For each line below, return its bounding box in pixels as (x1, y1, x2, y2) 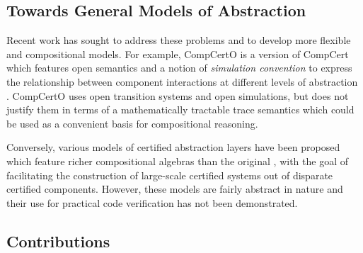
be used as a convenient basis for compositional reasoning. (6, 116, 258, 130)
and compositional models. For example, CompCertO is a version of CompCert (6, 46, 349, 61)
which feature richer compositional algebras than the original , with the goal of (6, 153, 348, 168)
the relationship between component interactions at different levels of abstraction (6, 74, 358, 89)
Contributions (6, 230, 110, 252)
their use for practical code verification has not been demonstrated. (6, 195, 298, 210)
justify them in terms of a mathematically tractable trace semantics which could (6, 102, 355, 117)
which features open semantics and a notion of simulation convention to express (6, 60, 352, 75)
